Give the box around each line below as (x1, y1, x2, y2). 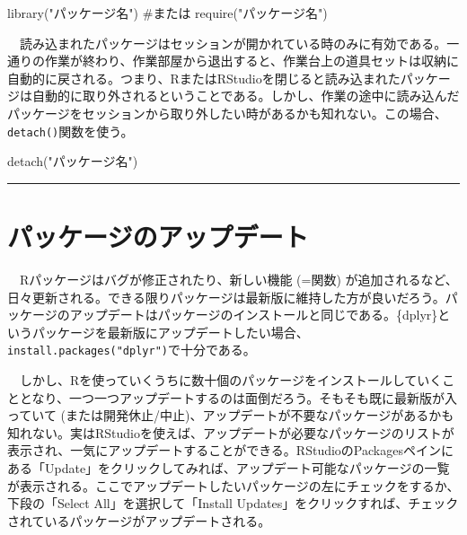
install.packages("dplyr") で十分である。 (7, 340, 256, 359)
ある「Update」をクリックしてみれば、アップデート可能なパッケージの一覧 (7, 458, 450, 477)
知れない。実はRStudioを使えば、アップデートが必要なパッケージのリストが (7, 423, 454, 442)
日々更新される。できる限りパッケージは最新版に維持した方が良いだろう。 (7, 287, 445, 306)
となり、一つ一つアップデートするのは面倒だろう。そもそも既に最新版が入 (19, 388, 458, 407)
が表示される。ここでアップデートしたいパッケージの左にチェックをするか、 (7, 476, 460, 495)
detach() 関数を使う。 (7, 121, 134, 140)
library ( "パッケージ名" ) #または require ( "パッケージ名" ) (7, 4, 328, 22)
